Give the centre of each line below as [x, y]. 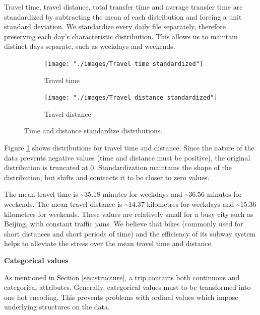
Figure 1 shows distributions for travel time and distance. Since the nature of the [129, 148]
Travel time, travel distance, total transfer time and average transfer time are [123, 7]
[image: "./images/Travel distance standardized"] [131, 98]
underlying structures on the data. [57, 307]
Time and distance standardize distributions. [93, 131]
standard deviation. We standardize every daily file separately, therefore [115, 26]
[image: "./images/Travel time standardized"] [124, 64]
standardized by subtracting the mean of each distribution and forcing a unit [123, 16]
